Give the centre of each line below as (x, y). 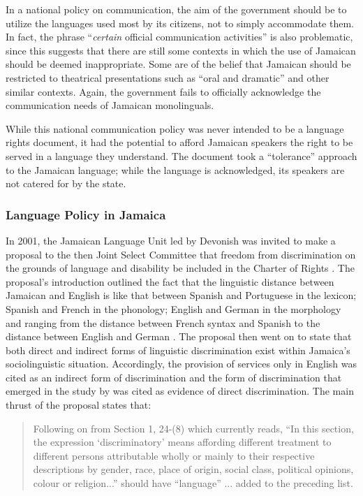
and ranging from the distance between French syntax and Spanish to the (163, 322)
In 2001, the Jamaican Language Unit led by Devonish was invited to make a (171, 240)
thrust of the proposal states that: (79, 405)
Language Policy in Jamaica (86, 214)
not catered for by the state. (66, 183)
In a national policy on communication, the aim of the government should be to (176, 9)
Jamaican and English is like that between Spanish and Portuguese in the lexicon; (181, 295)
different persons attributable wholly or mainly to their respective (174, 455)
